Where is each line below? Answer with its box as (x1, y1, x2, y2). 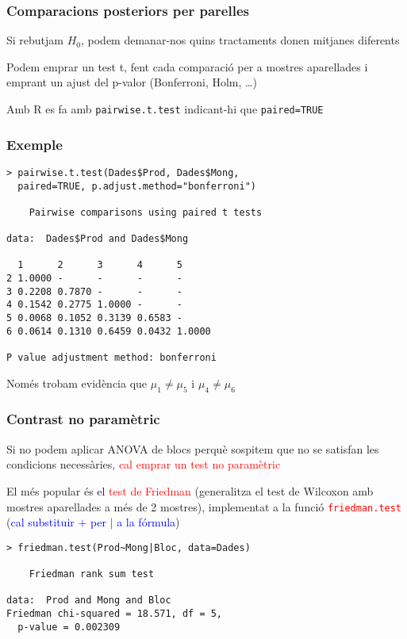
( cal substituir (6, 514, 75, 530)
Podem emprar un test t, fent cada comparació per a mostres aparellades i (6, 58, 368, 75)
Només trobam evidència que (6, 374, 148, 391)
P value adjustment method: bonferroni (6, 352, 217, 364)
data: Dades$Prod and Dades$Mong (6, 233, 189, 245)
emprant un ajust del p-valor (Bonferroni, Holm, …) (6, 74, 257, 90)
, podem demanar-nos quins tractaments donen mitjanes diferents (81, 32, 400, 48)
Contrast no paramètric (6, 409, 160, 429)
